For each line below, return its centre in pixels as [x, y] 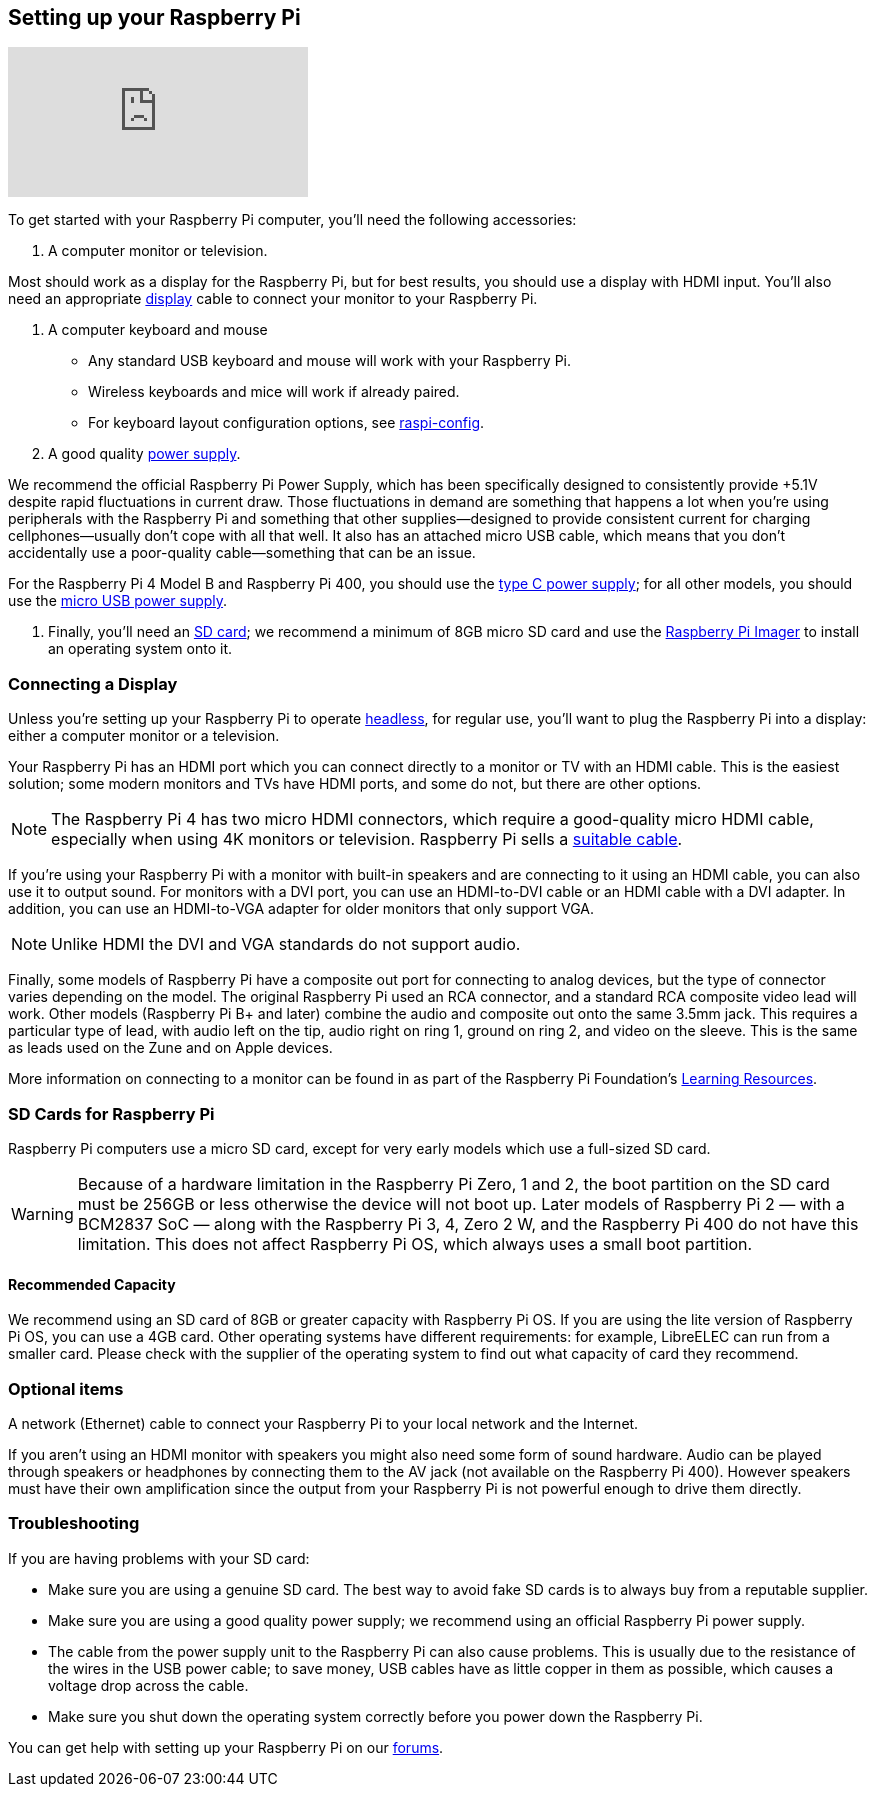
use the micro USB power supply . [118, 601]
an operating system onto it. [140, 649]
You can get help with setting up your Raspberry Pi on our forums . [226, 1747]
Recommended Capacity [92, 1284]
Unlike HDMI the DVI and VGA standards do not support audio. [286, 944]
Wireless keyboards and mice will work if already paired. [274, 392]
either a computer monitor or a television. [144, 736]
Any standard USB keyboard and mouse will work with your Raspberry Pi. [329, 361]
